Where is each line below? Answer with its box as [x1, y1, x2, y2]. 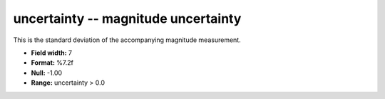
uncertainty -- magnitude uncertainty [13, 11, 242, 26]
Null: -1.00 [31, 68, 63, 77]
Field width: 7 [31, 48, 73, 57]
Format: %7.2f [31, 58, 74, 67]
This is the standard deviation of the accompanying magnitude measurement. [13, 36, 242, 44]
